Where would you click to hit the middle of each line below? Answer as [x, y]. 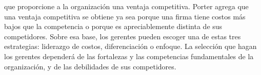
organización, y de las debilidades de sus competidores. [90, 66]
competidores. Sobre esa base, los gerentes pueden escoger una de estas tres [123, 36]
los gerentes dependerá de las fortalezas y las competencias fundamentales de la [129, 56]
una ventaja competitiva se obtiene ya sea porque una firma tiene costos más [125, 16]
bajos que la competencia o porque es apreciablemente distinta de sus [113, 26]
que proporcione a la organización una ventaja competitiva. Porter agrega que [126, 6]
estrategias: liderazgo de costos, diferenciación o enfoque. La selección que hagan [130, 46]
